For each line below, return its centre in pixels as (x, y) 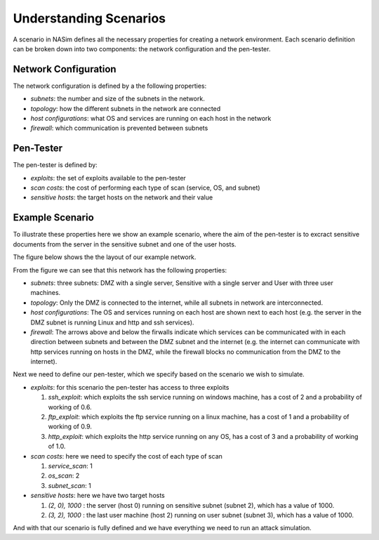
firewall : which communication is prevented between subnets (119, 128)
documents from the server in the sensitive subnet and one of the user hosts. (125, 244)
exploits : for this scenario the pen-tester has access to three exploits (130, 387)
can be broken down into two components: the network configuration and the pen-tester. (142, 48)
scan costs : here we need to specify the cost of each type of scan (126, 456)
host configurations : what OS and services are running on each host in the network (151, 119)
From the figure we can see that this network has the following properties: (120, 270)
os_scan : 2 (64, 476)
